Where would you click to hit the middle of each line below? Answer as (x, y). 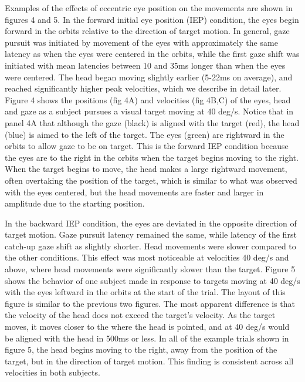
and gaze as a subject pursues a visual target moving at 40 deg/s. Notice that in (149, 111)
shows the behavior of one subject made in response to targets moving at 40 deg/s (152, 280)
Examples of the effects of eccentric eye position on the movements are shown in (149, 8)
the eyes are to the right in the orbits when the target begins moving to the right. (152, 157)
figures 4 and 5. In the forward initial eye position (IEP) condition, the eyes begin (152, 19)
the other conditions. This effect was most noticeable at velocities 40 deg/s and (147, 257)
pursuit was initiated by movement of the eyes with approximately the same (141, 42)
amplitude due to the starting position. (75, 203)
